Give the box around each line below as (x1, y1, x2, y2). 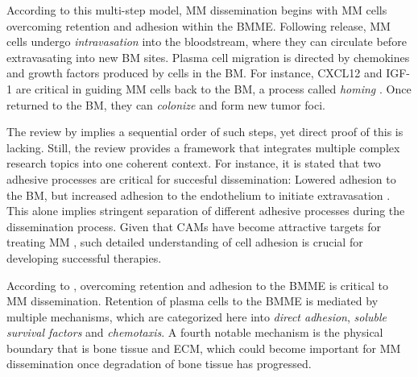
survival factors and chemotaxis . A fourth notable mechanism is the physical (6, 324, 383, 341)
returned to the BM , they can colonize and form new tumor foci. (6, 96, 325, 113)
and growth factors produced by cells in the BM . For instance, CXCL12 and (6, 64, 383, 81)
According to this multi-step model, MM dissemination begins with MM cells (6, 2, 387, 18)
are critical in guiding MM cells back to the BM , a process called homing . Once (15, 80, 412, 97)
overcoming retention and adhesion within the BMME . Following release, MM (6, 17, 391, 34)
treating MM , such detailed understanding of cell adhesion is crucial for (6, 234, 363, 251)
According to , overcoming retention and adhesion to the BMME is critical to (6, 276, 388, 293)
